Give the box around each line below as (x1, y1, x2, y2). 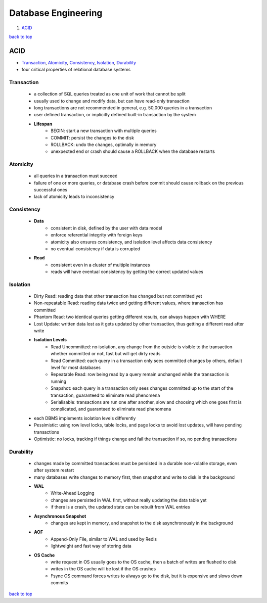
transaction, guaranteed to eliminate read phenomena (50, 392, 160, 398)
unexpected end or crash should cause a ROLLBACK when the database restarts (50, 148, 215, 154)
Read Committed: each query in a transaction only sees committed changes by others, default (50, 358, 242, 364)
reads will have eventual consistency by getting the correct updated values (50, 269, 204, 275)
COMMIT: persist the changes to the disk (50, 135, 134, 140)
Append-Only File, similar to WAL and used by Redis (50, 536, 157, 542)
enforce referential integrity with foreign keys (50, 232, 143, 238)
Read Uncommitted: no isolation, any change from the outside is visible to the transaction (50, 344, 232, 350)
